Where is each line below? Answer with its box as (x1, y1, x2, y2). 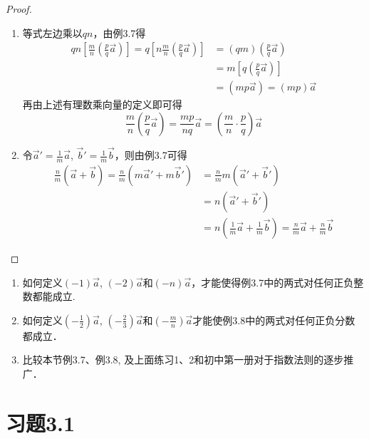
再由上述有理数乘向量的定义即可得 (22, 97, 182, 112)
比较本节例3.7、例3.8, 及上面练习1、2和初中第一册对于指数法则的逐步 (22, 352, 344, 367)
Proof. (6, 1, 32, 16)
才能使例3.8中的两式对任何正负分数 (192, 312, 355, 327)
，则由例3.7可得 (114, 148, 187, 162)
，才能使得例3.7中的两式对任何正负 (191, 274, 354, 289)
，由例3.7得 (93, 25, 146, 40)
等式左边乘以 (22, 25, 83, 40)
